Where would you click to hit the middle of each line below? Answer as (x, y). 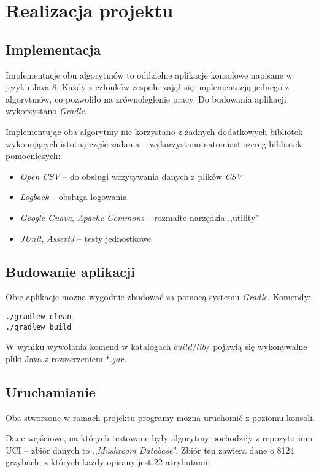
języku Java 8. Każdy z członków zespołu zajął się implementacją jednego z (147, 87)
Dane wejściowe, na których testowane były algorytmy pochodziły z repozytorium (159, 438)
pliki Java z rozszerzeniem (54, 358)
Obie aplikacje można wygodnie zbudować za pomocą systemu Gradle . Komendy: (158, 297)
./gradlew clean (39, 316)
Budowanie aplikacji (71, 271)
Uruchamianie (51, 391)
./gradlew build (39, 327)
